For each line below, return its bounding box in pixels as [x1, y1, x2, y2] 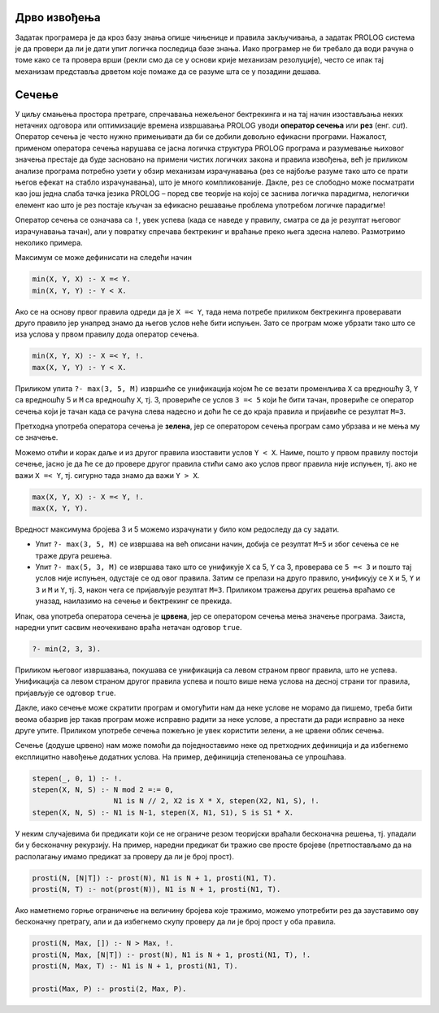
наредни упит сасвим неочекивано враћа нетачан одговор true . [15, 623, 243, 632]
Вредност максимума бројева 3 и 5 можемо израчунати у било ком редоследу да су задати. [15, 524, 340, 534]
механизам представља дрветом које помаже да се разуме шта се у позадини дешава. [15, 66, 321, 76]
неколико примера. [15, 237, 83, 247]
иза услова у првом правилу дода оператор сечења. [15, 329, 199, 339]
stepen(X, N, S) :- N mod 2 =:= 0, [32, 785, 174, 794]
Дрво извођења [15, 11, 101, 24]
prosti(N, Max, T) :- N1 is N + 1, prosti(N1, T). [32, 962, 239, 971]
